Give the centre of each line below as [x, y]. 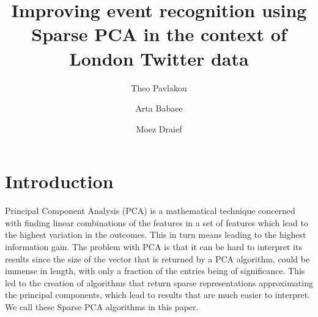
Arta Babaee [159, 108]
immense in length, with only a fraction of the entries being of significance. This [155, 271]
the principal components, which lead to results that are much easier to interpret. [158, 295]
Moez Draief [159, 128]
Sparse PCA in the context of [159, 34]
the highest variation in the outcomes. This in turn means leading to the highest [156, 235]
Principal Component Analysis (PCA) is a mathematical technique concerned [150, 211]
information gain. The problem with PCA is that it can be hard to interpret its [153, 246]
